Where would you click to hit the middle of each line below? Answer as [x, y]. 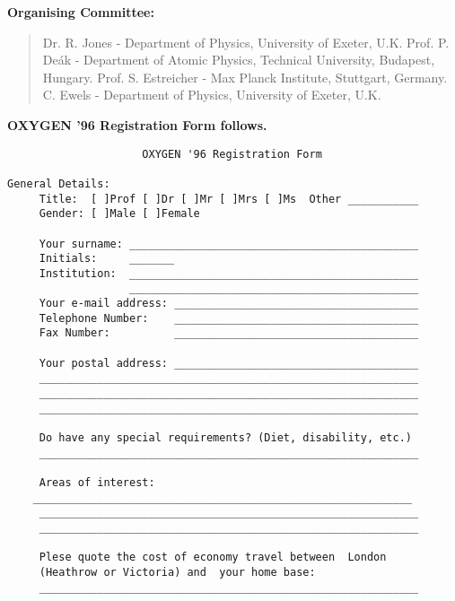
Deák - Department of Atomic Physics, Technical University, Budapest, [239, 60]
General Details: [59, 183]
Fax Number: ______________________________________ [229, 333]
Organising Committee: [81, 12]
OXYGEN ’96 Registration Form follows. [137, 124]
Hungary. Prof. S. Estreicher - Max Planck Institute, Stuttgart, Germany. [245, 77]
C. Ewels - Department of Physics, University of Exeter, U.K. [212, 95]
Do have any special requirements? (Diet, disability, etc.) [226, 438]
